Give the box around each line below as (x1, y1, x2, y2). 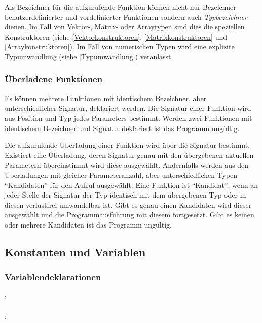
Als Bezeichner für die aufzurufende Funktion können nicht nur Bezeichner (5, 2, 236, 12)
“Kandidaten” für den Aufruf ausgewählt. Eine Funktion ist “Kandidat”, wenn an (5, 179, 258, 190)
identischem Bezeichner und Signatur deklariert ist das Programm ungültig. (5, 122, 240, 133)
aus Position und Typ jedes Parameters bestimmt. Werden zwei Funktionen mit (5, 112, 252, 123)
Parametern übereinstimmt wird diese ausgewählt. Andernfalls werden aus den (5, 159, 249, 170)
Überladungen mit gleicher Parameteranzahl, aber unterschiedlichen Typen (5, 169, 238, 180)
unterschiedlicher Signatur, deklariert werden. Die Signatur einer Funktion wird (5, 103, 251, 113)
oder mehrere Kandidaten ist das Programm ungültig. (5, 219, 172, 230)
